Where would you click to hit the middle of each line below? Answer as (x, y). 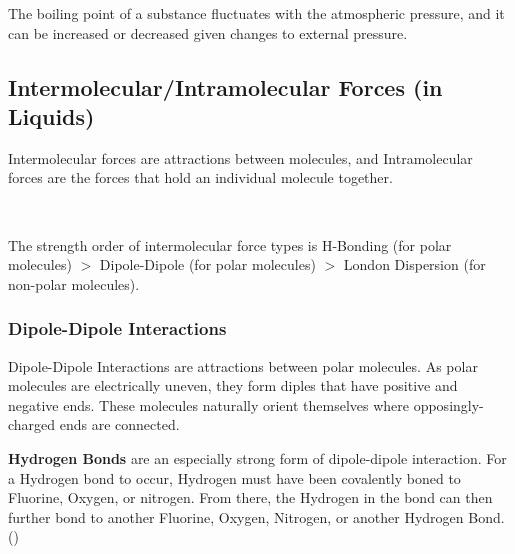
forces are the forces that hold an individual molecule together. (200, 177)
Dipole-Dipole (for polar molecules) (207, 264)
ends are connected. (119, 424)
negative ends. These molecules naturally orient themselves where (209, 404)
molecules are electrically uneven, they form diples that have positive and (233, 385)
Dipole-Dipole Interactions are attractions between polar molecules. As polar (243, 365)
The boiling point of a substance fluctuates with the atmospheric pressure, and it (256, 13)
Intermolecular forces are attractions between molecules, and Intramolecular (240, 157)
